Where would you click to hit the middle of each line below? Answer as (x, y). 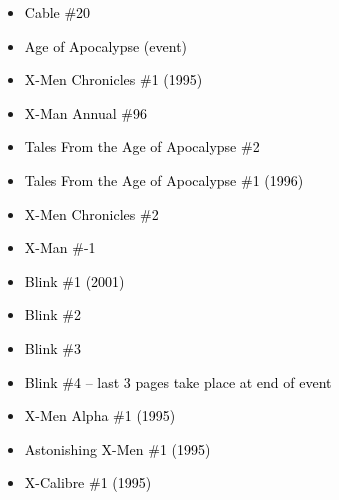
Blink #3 (52, 347)
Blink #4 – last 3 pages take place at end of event (178, 381)
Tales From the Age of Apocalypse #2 (142, 146)
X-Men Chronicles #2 (91, 213)
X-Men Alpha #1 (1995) (100, 415)
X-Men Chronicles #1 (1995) (113, 79)
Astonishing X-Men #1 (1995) (117, 448)
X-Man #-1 (60, 247)
